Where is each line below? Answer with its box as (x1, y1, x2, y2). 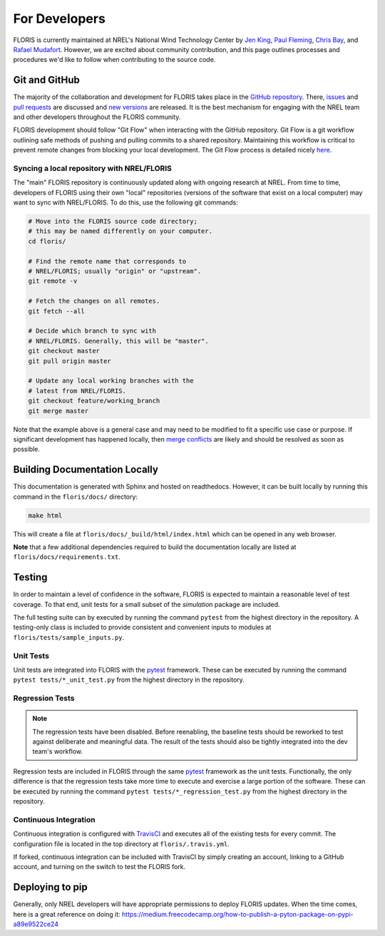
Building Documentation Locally (13, 464, 158, 476)
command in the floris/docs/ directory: (13, 492, 138, 501)
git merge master (28, 407, 89, 415)
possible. (13, 445, 41, 454)
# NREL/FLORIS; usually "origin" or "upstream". (28, 267, 202, 276)
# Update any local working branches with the (28, 377, 194, 385)
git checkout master (28, 347, 100, 355)
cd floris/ (28, 237, 66, 245)
